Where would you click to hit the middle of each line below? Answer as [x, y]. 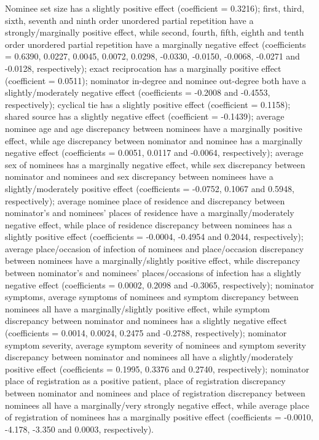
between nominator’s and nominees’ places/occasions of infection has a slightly [153, 273]
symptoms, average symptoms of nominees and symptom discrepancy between [152, 297]
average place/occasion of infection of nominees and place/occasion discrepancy [155, 248]
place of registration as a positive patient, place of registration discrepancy [145, 381]
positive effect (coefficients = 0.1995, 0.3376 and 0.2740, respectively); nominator [157, 369]
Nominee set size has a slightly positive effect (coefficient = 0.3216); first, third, [155, 8]
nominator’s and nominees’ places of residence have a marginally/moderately [150, 213]
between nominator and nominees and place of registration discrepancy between [155, 393]
